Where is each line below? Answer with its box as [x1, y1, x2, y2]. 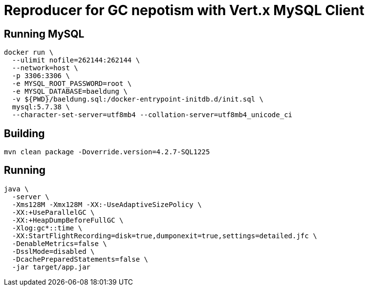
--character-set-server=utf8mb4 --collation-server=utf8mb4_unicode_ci [12, 111, 293, 119]
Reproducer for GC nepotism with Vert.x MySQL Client [4, 2, 365, 19]
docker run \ [4, 48, 54, 57]
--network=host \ [12, 64, 78, 72]
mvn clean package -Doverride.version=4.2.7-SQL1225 [4, 148, 210, 156]
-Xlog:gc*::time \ [12, 224, 83, 232]
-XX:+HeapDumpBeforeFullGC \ [12, 216, 124, 224]
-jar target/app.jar [12, 263, 91, 271]
